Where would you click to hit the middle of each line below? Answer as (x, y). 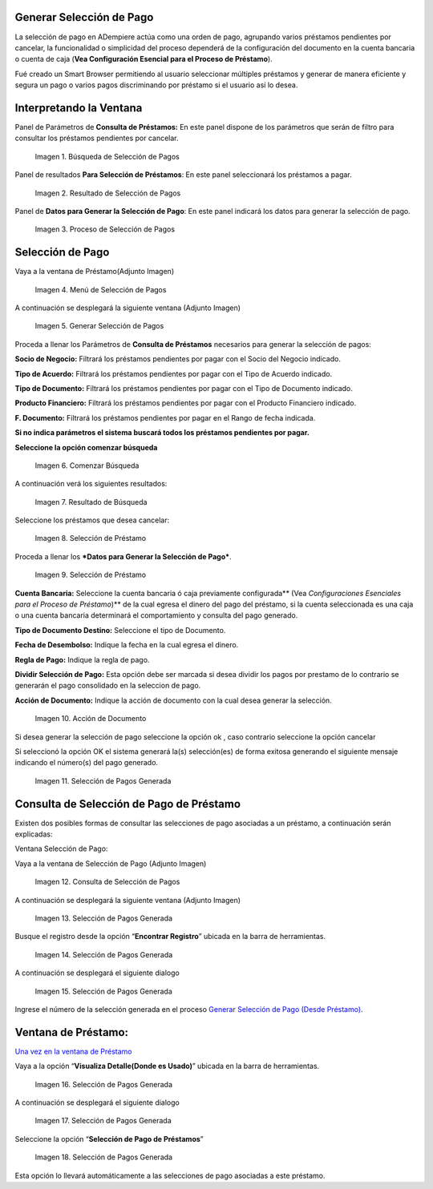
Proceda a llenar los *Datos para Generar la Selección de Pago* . (123, 556)
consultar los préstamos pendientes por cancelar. (97, 138)
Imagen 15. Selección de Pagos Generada (103, 991)
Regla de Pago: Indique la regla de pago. (82, 659)
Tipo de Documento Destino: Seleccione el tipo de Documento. (120, 630)
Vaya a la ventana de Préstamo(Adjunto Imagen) (95, 272)
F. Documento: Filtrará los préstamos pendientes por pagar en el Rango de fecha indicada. (165, 417)
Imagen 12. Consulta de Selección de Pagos (107, 882)
